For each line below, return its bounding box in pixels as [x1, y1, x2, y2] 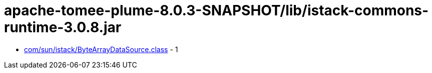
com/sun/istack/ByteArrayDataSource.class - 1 [24, 45, 178, 54]
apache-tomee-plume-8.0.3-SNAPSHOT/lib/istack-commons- [4, 2, 429, 19]
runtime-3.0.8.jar [4, 19, 122, 36]
